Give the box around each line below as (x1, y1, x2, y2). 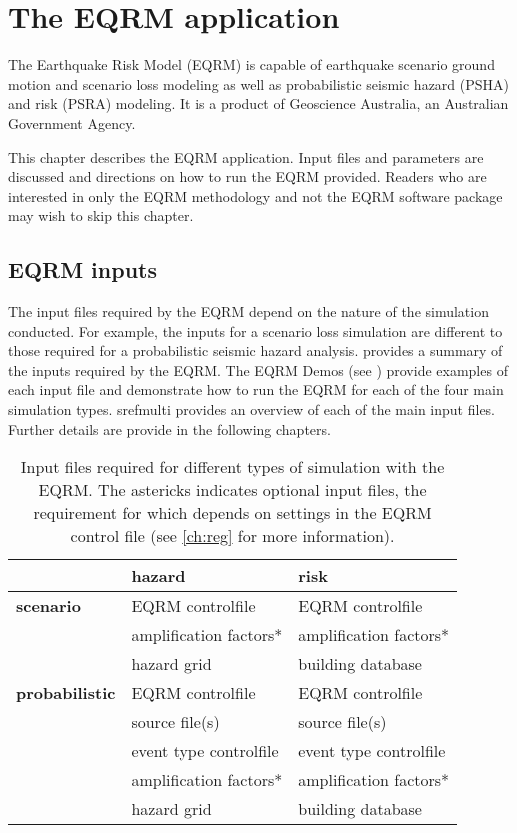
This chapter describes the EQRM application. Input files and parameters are (8, 146, 484, 167)
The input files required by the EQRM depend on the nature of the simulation (8, 301, 489, 322)
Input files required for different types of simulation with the (20, 455, 445, 479)
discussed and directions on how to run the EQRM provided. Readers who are (8, 166, 487, 187)
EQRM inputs (8, 254, 157, 285)
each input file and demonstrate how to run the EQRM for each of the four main (8, 379, 504, 400)
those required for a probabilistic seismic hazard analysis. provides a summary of (8, 340, 503, 361)
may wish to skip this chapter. (8, 205, 194, 226)
